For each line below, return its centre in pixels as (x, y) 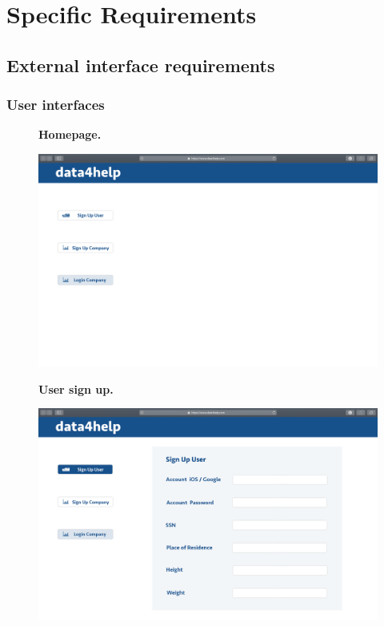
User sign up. (76, 388)
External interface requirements (141, 65)
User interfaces (56, 105)
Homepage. (70, 134)
